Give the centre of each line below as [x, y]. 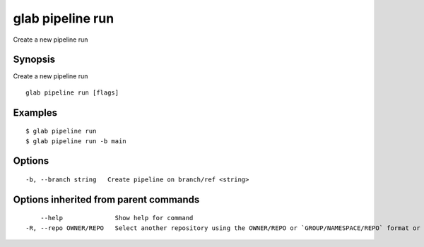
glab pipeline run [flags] [72, 92]
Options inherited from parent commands [106, 199]
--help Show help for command [117, 218]
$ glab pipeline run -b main [76, 141]
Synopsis [34, 60]
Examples [35, 113]
